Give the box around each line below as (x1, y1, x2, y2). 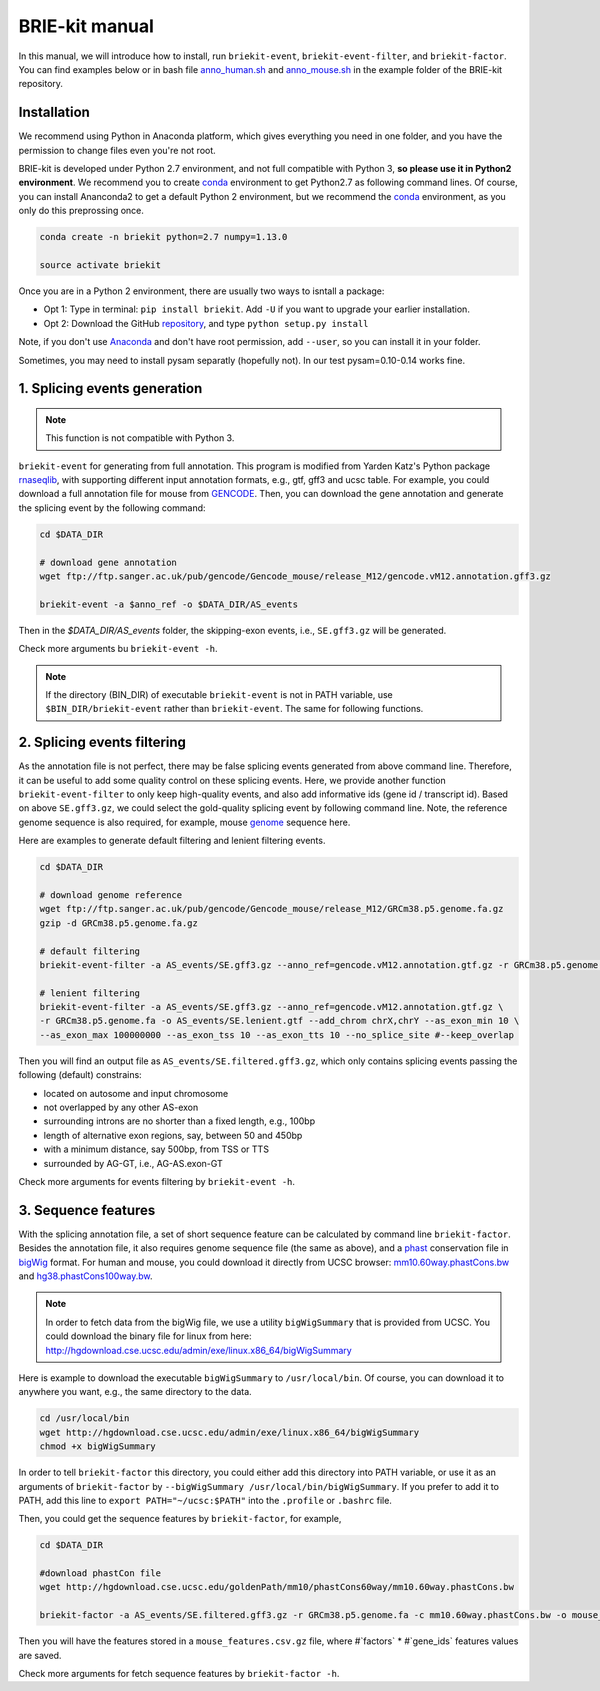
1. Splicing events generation (18, 380, 203, 397)
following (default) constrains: (18, 1069, 142, 1081)
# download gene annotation (39, 556, 177, 568)
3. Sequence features (18, 1201, 156, 1219)
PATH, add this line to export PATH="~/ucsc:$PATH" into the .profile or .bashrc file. (18, 1494, 392, 1506)
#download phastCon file (39, 1568, 162, 1579)
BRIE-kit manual (18, 15, 155, 37)
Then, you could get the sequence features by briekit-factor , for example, (18, 1513, 342, 1525)
